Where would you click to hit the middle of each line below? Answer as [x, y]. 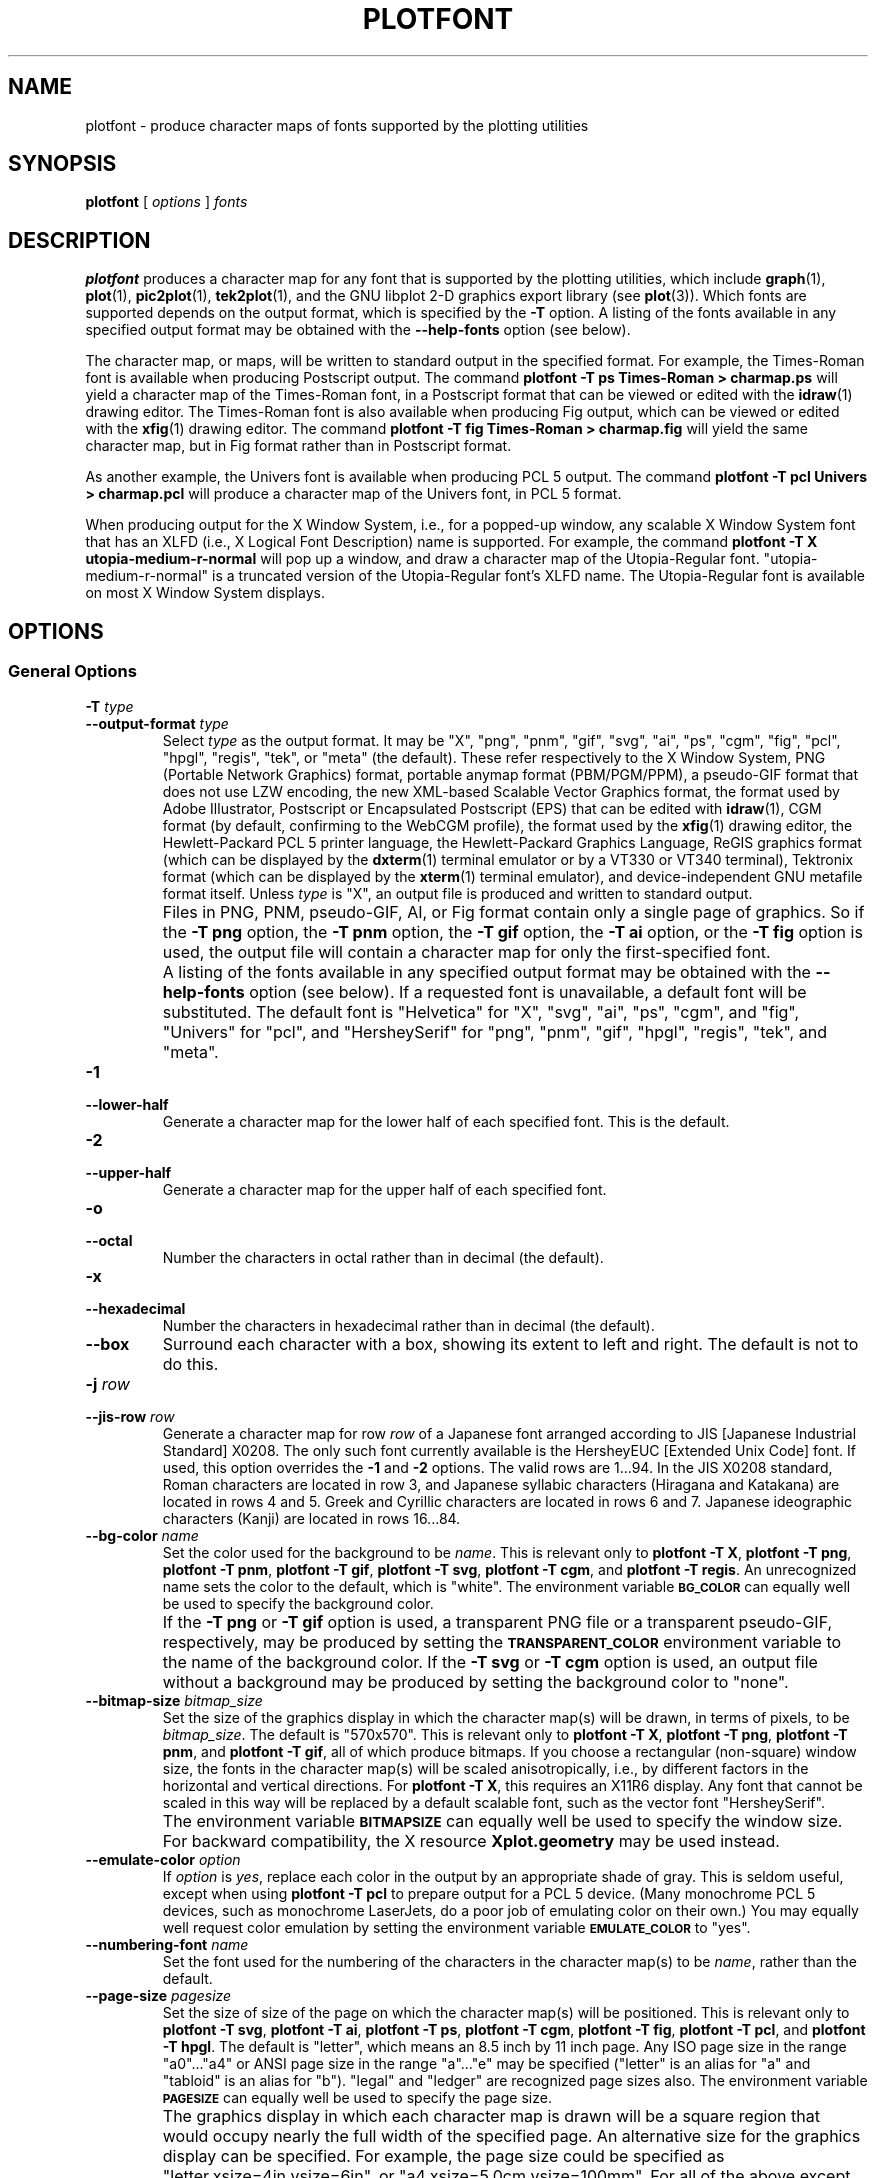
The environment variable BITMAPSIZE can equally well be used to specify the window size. [502, 1820]
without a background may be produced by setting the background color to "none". [475, 1681]
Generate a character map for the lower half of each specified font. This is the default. [446, 1121]
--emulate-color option [163, 1859]
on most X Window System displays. [205, 593]
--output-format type [157, 723]
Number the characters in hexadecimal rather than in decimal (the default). [408, 1325]
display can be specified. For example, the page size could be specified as [443, 2155]
